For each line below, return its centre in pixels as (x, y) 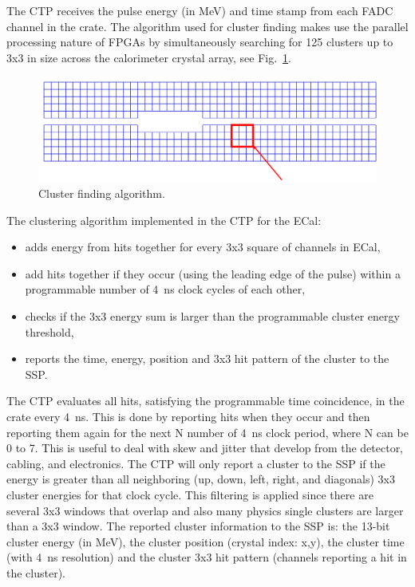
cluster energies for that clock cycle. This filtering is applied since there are (190, 494)
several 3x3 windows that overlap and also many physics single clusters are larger (205, 510)
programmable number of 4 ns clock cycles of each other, (165, 289)
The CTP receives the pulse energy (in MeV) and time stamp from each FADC (200, 10)
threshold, (49, 331)
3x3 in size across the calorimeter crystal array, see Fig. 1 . (149, 57)
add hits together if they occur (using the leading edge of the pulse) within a (213, 273)
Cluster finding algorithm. (102, 193)
